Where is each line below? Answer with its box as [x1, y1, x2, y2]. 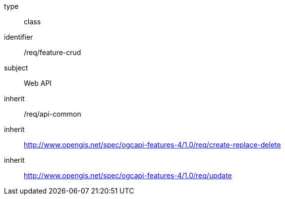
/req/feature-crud [24, 48, 81, 57]
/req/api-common [24, 110, 81, 118]
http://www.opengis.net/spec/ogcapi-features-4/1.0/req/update [24, 171, 232, 180]
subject [4, 64, 28, 72]
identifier [4, 33, 33, 41]
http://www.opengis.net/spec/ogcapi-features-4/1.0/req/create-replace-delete [24, 140, 281, 149]
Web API [24, 79, 52, 87]
